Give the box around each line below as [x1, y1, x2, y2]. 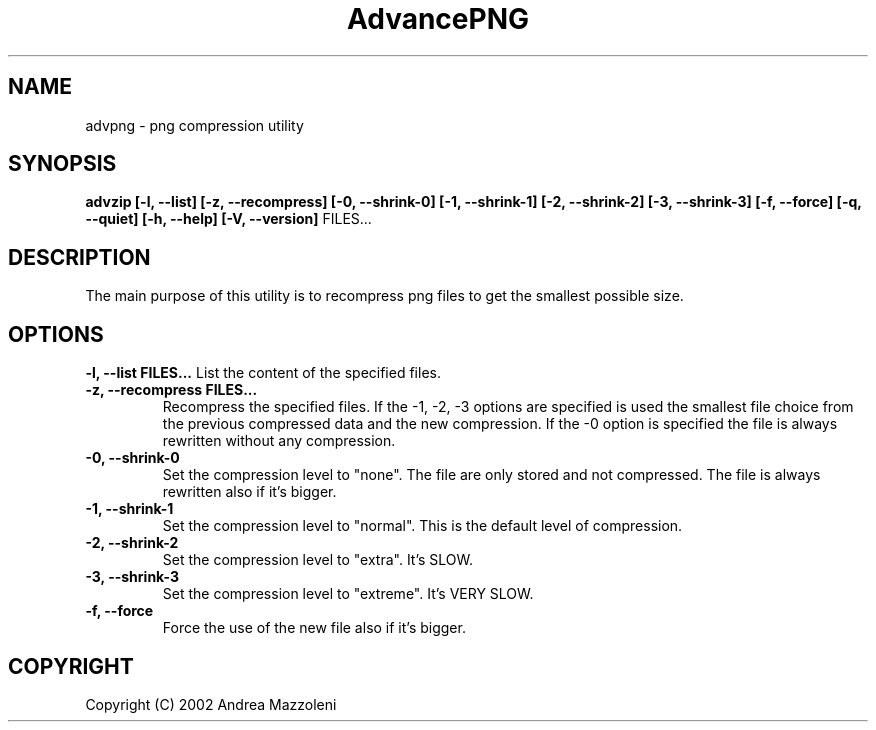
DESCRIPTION [8, 244, 151, 270]
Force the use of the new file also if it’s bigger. [162, 619, 466, 637]
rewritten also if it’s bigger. [162, 483, 337, 501]
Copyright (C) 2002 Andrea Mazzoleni [85, 695, 337, 713]
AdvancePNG [346, 2, 530, 36]
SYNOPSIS [8, 151, 117, 177]
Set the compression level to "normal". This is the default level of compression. [162, 517, 683, 535]
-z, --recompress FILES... [85, 381, 258, 399]
